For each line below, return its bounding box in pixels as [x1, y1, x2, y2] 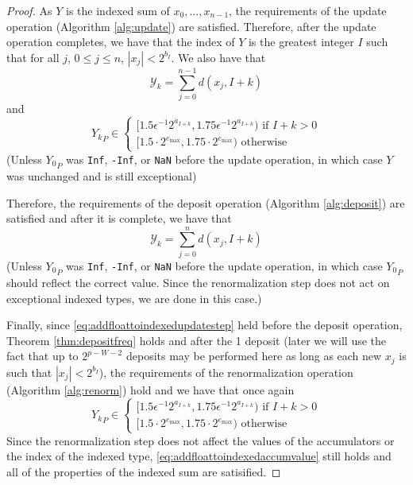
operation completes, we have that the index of [6, 33, 235, 50]
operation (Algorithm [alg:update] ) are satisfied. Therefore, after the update [6, 17, 376, 34]
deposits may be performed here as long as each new [125, 347, 382, 364]
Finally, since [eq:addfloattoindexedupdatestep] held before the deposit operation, [6, 316, 403, 333]
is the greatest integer [248, 33, 354, 50]
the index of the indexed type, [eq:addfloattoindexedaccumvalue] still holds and [6, 448, 392, 464]
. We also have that [171, 48, 266, 65]
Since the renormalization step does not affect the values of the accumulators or [6, 432, 395, 448]
